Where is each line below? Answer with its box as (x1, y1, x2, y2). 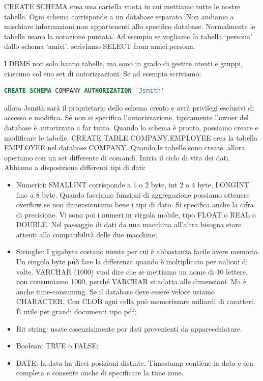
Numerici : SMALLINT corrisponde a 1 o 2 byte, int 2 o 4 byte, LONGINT (16, 179, 249, 189)
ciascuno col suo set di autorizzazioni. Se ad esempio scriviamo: (4, 68, 201, 78)
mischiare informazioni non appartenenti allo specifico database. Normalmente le (4, 21, 255, 32)
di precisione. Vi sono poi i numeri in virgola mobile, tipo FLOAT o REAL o (16, 209, 256, 220)
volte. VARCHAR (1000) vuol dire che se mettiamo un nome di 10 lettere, (16, 266, 248, 277)
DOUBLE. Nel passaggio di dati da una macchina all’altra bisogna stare (16, 219, 242, 230)
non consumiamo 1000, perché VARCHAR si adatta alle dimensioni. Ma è (16, 276, 247, 287)
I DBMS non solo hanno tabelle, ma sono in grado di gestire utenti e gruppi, (4, 58, 243, 68)
